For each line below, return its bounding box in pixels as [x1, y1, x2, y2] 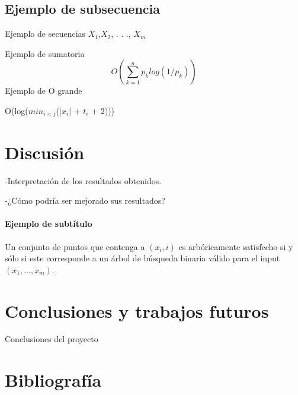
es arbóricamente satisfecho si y [178, 240, 293, 252]
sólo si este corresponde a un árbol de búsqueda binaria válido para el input [5, 252, 280, 264]
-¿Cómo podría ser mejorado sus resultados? [5, 194, 165, 207]
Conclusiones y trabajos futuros [5, 298, 269, 323]
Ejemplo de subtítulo [5, 217, 92, 230]
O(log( [5, 104, 28, 116]
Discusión [5, 140, 85, 164]
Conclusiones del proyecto [5, 333, 98, 345]
